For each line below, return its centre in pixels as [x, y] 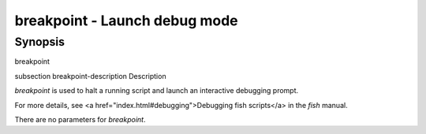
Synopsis [40, 42]
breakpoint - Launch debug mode [126, 20]
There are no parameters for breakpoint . [80, 119]
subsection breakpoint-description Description [90, 76]
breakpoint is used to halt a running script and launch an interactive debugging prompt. [157, 91]
